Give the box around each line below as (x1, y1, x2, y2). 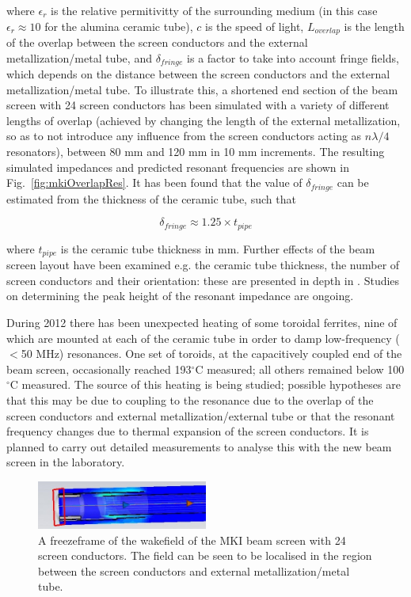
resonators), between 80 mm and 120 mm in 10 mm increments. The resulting (6, 143, 385, 160)
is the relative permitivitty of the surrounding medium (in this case (51, 2, 378, 18)
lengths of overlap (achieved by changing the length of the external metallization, (6, 112, 401, 128)
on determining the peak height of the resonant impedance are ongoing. (6, 287, 354, 304)
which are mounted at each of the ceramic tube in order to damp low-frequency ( (6, 329, 400, 346)
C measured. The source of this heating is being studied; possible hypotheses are (10, 376, 401, 393)
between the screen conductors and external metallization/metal (38, 562, 350, 579)
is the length (344, 17, 405, 34)
